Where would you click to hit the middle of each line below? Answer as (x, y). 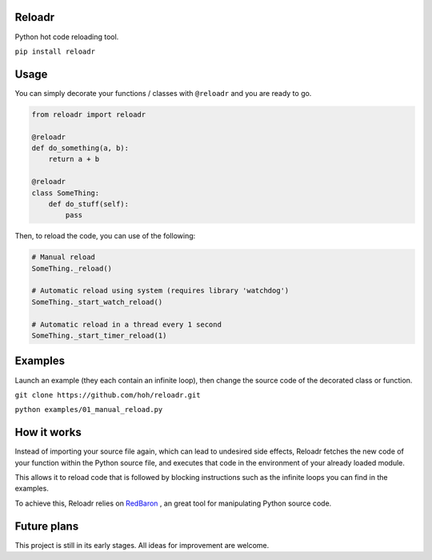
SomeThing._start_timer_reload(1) (99, 336)
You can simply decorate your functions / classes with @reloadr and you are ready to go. (163, 93)
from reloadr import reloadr (89, 114)
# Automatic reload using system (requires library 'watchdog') (160, 291)
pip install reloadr (55, 51)
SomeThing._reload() (72, 268)
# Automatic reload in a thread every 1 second (126, 324)
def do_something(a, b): (80, 148)
